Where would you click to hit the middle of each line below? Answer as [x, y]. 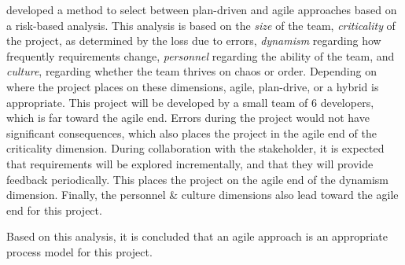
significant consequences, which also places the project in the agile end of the [191, 132]
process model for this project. [79, 251]
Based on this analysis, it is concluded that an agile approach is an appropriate [197, 236]
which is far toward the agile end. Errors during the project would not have [188, 118]
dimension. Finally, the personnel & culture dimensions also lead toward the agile [202, 195]
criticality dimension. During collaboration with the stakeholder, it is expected [195, 148]
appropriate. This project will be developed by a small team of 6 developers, [190, 102]
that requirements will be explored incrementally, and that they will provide [190, 163]
